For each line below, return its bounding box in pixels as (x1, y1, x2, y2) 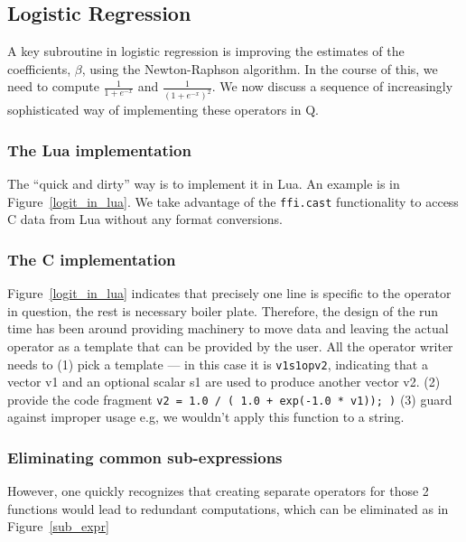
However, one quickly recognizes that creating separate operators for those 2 (7, 481, 429, 500)
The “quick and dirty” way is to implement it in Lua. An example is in (7, 174, 400, 193)
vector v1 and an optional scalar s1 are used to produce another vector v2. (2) (7, 372, 441, 391)
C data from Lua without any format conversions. (7, 210, 283, 229)
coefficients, (7, 59, 71, 78)
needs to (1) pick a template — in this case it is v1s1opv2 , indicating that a (7, 354, 428, 373)
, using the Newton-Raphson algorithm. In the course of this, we (81, 59, 438, 78)
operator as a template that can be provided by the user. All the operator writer (7, 336, 453, 355)
